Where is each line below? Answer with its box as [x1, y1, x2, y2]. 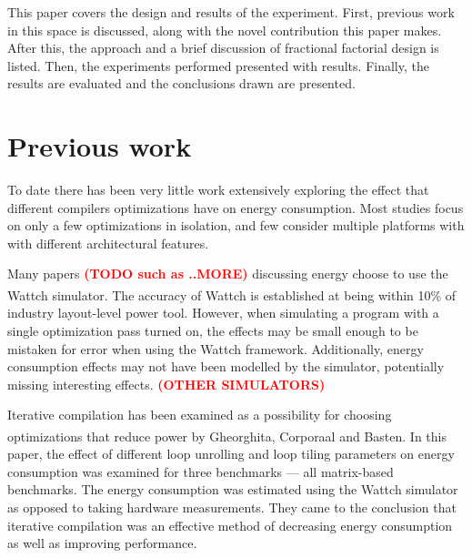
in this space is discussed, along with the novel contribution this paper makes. [7, 20, 442, 39]
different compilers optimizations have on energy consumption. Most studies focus [7, 198, 464, 217]
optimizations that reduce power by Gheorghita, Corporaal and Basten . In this [7, 426, 447, 445]
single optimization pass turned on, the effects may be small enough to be [7, 320, 418, 340]
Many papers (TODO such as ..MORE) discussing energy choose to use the [7, 264, 448, 283]
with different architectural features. [7, 233, 209, 252]
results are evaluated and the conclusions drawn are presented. [7, 74, 356, 93]
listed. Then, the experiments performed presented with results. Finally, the [7, 56, 429, 75]
